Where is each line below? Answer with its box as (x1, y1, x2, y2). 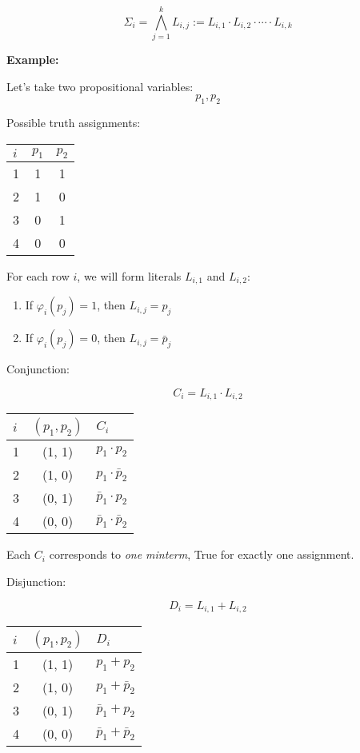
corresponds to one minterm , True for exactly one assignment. (49, 546, 354, 563)
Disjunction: (6, 572, 66, 589)
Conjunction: (6, 361, 70, 377)
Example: (6, 51, 59, 68)
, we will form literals (77, 267, 182, 284)
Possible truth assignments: (6, 114, 141, 131)
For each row (6, 267, 70, 284)
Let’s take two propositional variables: (6, 78, 194, 94)
